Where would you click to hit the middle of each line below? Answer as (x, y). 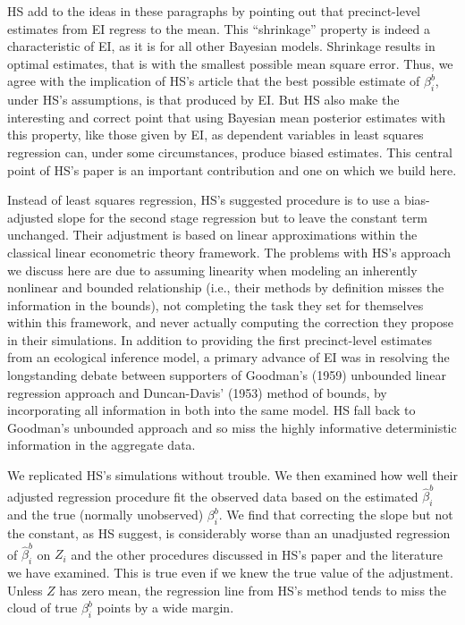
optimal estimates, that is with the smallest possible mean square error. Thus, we (230, 63)
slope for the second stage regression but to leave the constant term (243, 217)
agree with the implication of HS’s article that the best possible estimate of (214, 81)
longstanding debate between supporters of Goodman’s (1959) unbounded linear (227, 375)
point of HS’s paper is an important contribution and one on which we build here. (232, 169)
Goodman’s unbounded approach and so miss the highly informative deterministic (232, 427)
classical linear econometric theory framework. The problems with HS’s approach (229, 252)
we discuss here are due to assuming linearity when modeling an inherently (212, 270)
